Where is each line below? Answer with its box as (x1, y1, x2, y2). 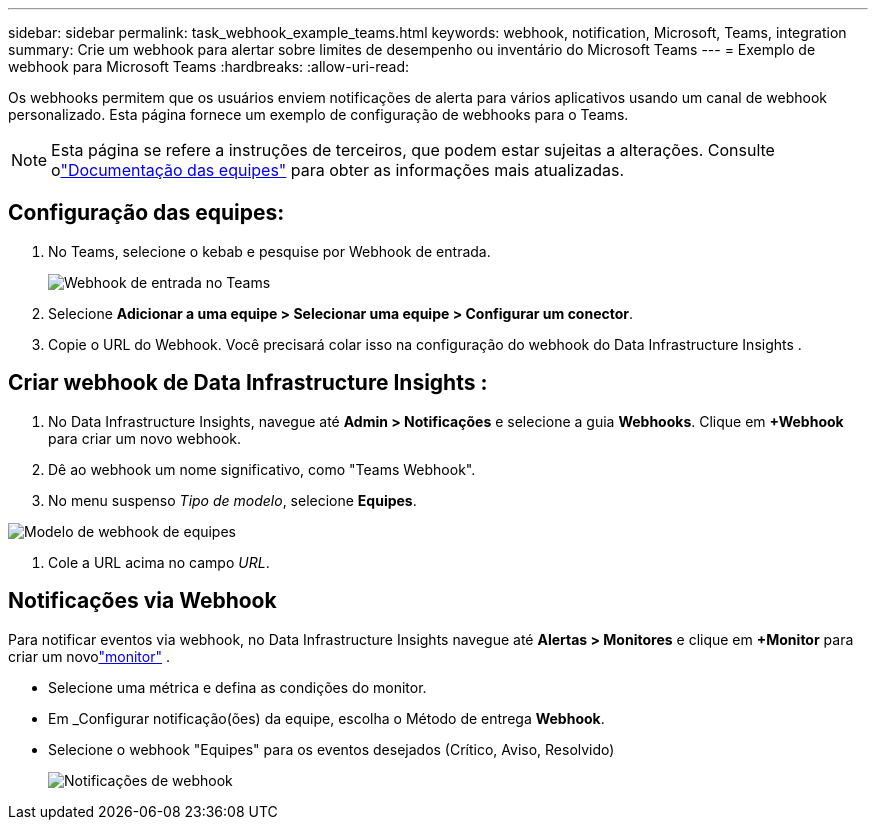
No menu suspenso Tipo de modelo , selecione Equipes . (48, 491, 417, 509)
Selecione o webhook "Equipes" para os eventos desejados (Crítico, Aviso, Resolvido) (48, 740, 615, 758)
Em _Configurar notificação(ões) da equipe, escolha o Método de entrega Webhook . (48, 709, 605, 727)
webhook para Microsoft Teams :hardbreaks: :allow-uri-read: (8, 58, 410, 75)
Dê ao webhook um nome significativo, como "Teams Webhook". (48, 460, 476, 478)
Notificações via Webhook (8, 588, 277, 614)
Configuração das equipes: (8, 200, 285, 226)
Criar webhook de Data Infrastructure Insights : (8, 370, 488, 396)
